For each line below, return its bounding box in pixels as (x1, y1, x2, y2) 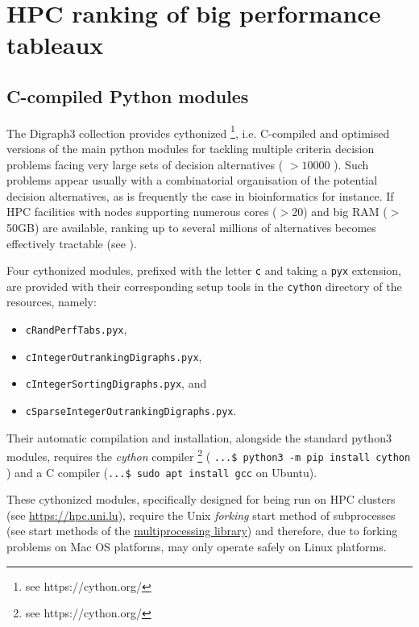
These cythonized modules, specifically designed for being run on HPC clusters (6, 491, 396, 508)
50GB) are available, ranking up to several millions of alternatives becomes (6, 218, 376, 235)
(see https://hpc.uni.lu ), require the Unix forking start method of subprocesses (6, 506, 396, 523)
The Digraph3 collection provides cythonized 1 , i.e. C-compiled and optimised (6, 122, 390, 141)
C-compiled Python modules (6, 83, 249, 108)
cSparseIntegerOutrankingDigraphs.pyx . (25, 402, 237, 419)
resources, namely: (6, 293, 97, 310)
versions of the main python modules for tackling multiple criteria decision (6, 140, 375, 157)
